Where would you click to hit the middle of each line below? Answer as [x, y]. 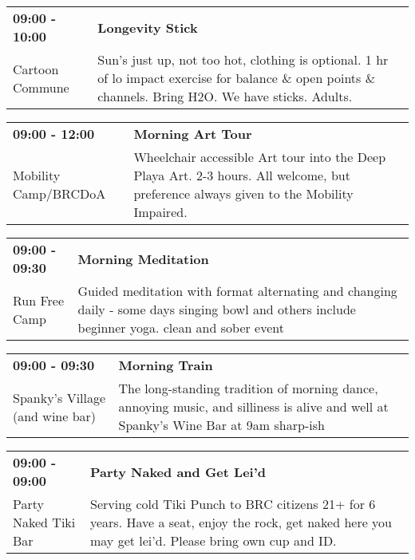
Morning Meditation [143, 258]
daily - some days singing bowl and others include [217, 309]
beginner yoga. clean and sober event [181, 327]
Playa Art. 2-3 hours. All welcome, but [242, 175]
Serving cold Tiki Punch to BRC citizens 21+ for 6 [233, 504]
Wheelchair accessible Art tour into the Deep [260, 157]
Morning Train [166, 365]
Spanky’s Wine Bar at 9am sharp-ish [221, 425]
